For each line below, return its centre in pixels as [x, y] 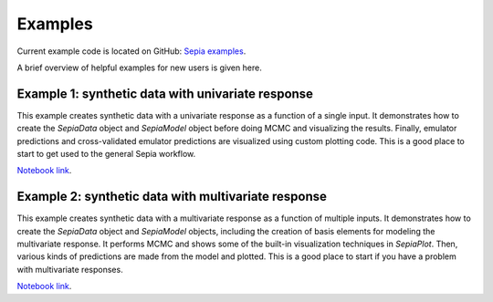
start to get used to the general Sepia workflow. [106, 154]
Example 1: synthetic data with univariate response [165, 94]
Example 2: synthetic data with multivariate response [172, 197]
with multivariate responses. [70, 269]
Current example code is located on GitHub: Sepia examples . [131, 51]
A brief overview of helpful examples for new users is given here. [139, 68]
